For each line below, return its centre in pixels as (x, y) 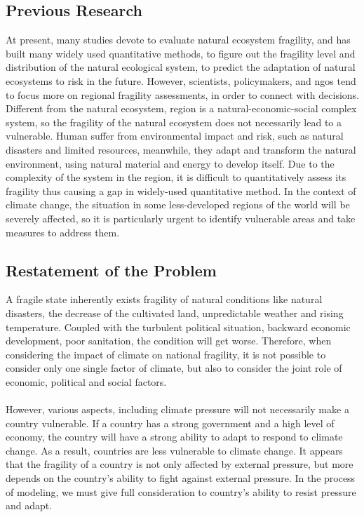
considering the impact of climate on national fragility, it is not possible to (166, 354)
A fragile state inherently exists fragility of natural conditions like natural (164, 299)
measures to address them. (63, 232)
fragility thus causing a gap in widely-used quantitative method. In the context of (181, 190)
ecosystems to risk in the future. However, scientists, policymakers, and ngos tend (181, 80)
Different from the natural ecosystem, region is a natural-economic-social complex (181, 108)
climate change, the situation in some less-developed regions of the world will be (178, 204)
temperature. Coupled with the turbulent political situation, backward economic (178, 327)
